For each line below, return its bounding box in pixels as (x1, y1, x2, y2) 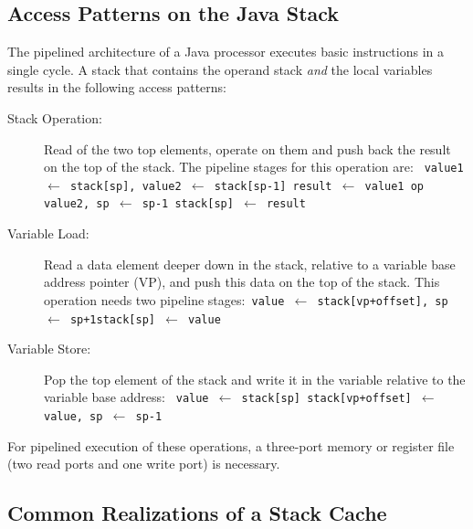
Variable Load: (7, 224, 89, 243)
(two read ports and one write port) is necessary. (7, 454, 280, 473)
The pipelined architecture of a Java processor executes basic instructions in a (7, 42, 444, 61)
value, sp (44, 410, 103, 424)
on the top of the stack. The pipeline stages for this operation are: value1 (44, 157, 464, 176)
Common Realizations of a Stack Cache (7, 499, 387, 527)
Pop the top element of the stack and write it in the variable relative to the (44, 369, 466, 388)
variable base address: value (44, 387, 209, 407)
